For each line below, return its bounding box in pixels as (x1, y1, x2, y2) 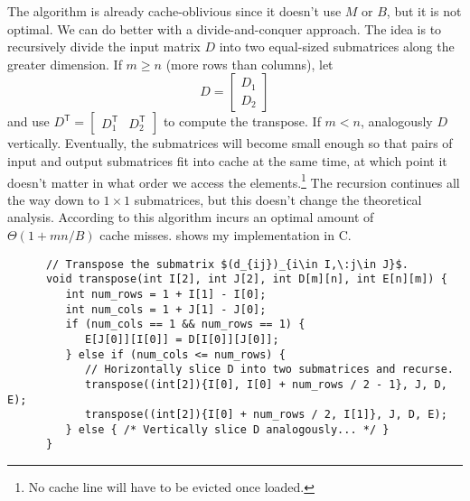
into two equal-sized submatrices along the (219, 37, 455, 56)
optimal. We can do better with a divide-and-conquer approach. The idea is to (7, 19, 442, 38)
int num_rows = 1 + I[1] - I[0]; (65, 287, 267, 301)
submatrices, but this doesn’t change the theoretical (134, 190, 422, 209)
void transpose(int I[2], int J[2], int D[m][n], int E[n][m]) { (45, 273, 447, 286)
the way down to (7, 190, 99, 209)
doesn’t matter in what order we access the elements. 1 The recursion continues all (7, 170, 460, 191)
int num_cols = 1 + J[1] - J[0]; (65, 302, 267, 316)
